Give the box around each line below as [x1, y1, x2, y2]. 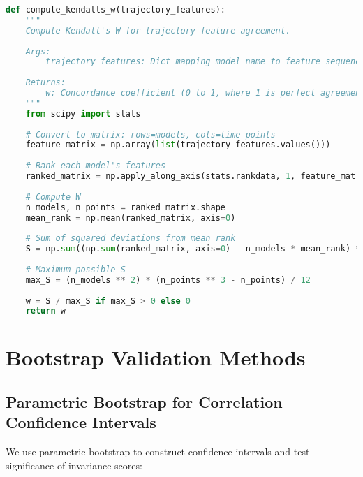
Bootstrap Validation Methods [6, 343, 306, 372]
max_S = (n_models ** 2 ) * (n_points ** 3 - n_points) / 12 [25, 274, 311, 285]
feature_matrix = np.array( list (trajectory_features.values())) [25, 140, 331, 150]
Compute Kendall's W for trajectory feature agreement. [25, 25, 291, 36]
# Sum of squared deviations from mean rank [25, 233, 236, 244]
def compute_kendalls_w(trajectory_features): [6, 5, 225, 15]
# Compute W [25, 191, 81, 202]
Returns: [25, 78, 66, 88]
